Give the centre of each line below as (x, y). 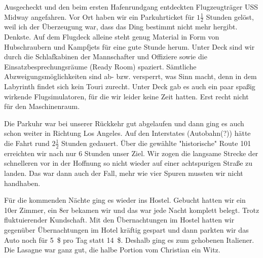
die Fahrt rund (27, 143)
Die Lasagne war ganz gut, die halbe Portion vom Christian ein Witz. (112, 250)
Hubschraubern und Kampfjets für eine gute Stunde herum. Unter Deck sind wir (129, 46)
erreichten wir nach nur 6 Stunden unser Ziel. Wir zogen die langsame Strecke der (131, 153)
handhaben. (22, 183)
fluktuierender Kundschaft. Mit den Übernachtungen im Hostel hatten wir (119, 220)
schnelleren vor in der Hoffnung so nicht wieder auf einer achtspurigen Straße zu (128, 163)
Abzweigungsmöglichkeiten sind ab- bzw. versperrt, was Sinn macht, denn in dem (130, 76)
